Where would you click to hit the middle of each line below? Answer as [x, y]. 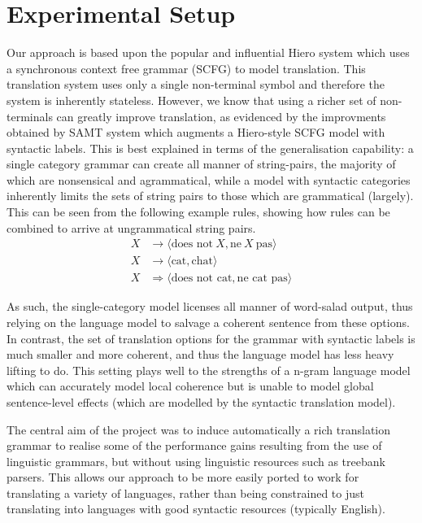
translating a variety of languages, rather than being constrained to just [185, 492]
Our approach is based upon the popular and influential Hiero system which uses [208, 52]
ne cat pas [262, 279]
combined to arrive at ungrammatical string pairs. [131, 227]
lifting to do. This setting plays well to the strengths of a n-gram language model [209, 370]
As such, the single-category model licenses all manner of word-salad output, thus [210, 306]
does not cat [202, 279]
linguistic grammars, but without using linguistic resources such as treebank [196, 461]
